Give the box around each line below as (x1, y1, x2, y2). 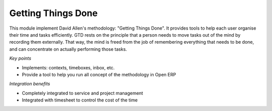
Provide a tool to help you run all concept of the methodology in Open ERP (22, 71, 176, 77)
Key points (9, 55, 31, 61)
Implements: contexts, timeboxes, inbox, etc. (22, 64, 115, 70)
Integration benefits (9, 81, 50, 87)
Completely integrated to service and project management (22, 90, 144, 96)
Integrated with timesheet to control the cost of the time (22, 97, 138, 103)
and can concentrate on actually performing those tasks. (9, 46, 127, 52)
